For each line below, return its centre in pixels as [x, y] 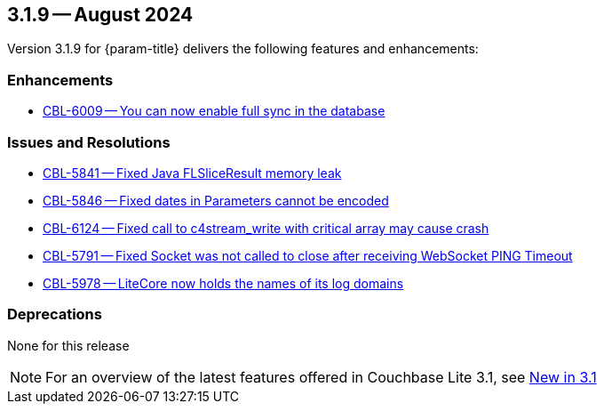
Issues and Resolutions [89, 142]
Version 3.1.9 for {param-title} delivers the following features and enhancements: [243, 49]
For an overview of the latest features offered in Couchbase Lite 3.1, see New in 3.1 [321, 377]
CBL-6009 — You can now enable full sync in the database [214, 111]
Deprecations [55, 314]
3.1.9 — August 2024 [100, 15]
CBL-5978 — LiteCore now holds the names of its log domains [223, 283]
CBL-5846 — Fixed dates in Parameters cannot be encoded [216, 200]
